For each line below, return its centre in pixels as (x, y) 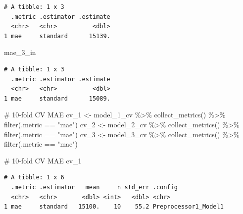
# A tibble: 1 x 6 (34, 178)
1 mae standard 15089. (57, 98)
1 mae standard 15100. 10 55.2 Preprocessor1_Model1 (114, 207)
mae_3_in (20, 52)
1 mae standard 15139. (57, 36)
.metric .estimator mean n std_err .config (94, 187)
